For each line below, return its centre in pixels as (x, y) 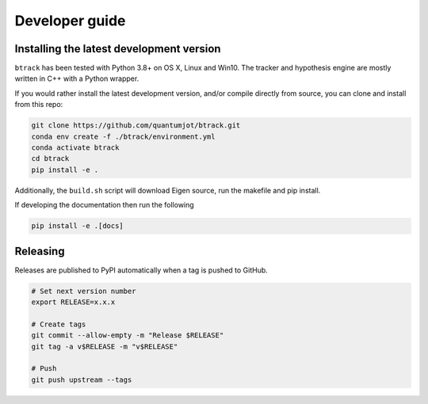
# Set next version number (84, 291)
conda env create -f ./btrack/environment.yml (123, 136)
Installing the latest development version (118, 49)
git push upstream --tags (82, 379)
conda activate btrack (75, 148)
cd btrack (50, 159)
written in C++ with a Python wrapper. (77, 78)
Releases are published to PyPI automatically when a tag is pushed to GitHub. (141, 270)
